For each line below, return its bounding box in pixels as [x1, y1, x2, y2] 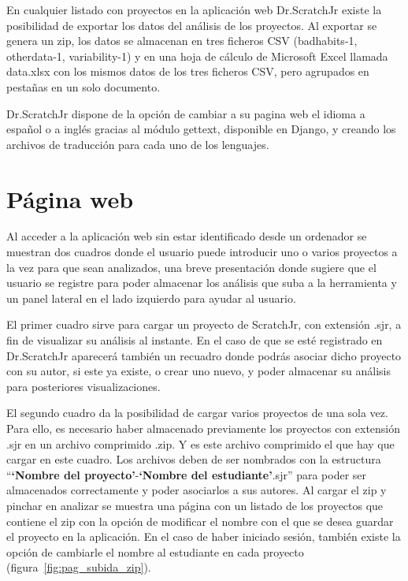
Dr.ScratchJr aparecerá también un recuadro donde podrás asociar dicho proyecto [6, 347, 402, 363]
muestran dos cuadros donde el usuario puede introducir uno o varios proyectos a [6, 244, 398, 260]
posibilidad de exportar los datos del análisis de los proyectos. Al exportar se [6, 17, 377, 33]
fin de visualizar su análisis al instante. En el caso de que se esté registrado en [6, 332, 383, 348]
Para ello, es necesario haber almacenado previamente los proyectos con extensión [6, 420, 401, 436]
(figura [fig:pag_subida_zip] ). [6, 559, 151, 575]
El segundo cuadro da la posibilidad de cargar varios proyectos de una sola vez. [6, 404, 388, 421]
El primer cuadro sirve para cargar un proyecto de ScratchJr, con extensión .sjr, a [6, 316, 402, 333]
